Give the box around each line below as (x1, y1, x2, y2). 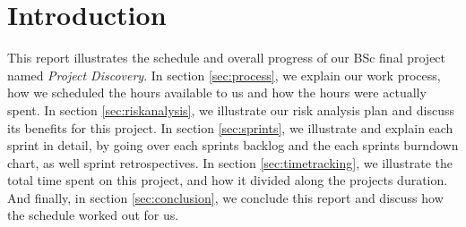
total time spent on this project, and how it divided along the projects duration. (7, 171, 448, 189)
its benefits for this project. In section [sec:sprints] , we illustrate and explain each (7, 118, 453, 137)
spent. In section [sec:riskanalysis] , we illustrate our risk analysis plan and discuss (7, 100, 454, 119)
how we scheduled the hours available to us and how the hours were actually (7, 83, 427, 102)
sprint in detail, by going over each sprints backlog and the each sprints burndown (7, 136, 459, 155)
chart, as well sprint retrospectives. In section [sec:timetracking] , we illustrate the (7, 153, 453, 172)
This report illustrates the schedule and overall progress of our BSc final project (7, 48, 446, 67)
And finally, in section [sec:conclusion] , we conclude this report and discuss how (7, 188, 444, 206)
